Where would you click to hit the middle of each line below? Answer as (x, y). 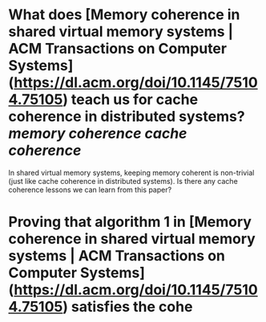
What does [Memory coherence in (124, 15)
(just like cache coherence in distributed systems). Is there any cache (123, 181)
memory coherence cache (98, 134)
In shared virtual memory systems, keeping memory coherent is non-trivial (131, 173)
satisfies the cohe (132, 307)
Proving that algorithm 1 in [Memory (130, 222)
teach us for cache (135, 99)
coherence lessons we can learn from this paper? (90, 189)
